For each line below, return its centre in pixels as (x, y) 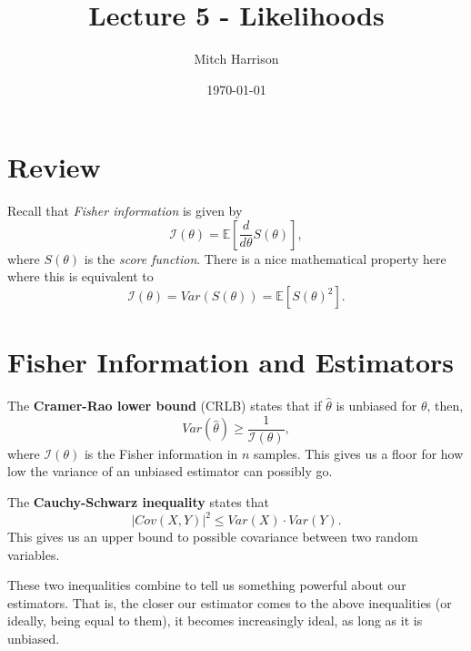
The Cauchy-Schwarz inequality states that (139, 502)
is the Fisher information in (161, 453)
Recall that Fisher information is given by (125, 211)
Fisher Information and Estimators (231, 362)
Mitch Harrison (236, 59)
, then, (445, 406)
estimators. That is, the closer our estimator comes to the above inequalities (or (230, 602)
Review (54, 167)
